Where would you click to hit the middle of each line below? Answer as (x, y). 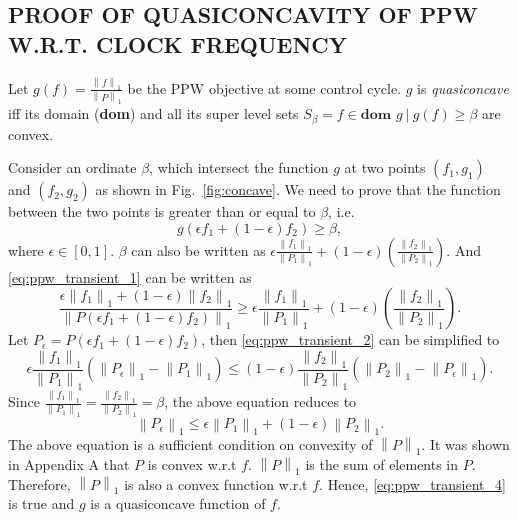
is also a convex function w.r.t (216, 483)
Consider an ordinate (72, 167)
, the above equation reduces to (260, 401)
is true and (41, 503)
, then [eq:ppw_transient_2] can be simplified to (350, 339)
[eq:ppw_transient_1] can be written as (130, 276)
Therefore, (39, 483)
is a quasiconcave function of (178, 503)
